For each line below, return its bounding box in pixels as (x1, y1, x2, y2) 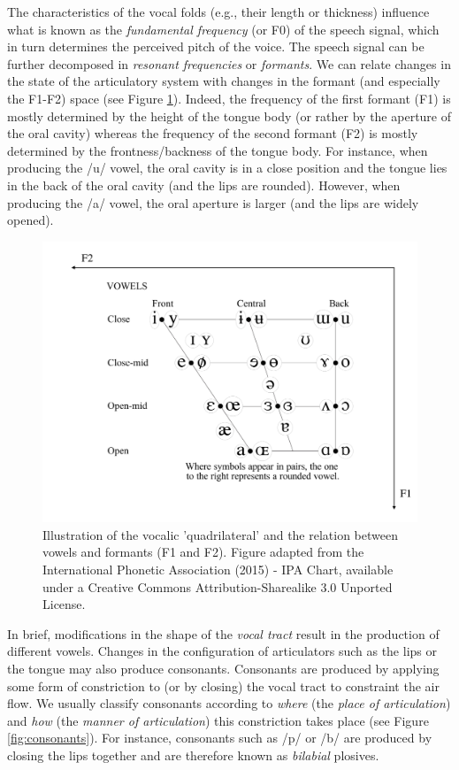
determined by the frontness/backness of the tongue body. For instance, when (7, 141, 428, 159)
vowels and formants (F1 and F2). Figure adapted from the (42, 543, 364, 561)
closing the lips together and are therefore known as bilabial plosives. (7, 746, 379, 765)
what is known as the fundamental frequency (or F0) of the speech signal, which (7, 19, 440, 38)
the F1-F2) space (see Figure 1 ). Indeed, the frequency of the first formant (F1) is (7, 89, 451, 107)
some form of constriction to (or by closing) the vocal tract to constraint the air (7, 676, 440, 695)
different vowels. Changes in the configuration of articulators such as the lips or (7, 642, 437, 660)
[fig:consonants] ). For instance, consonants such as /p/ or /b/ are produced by (7, 728, 432, 747)
